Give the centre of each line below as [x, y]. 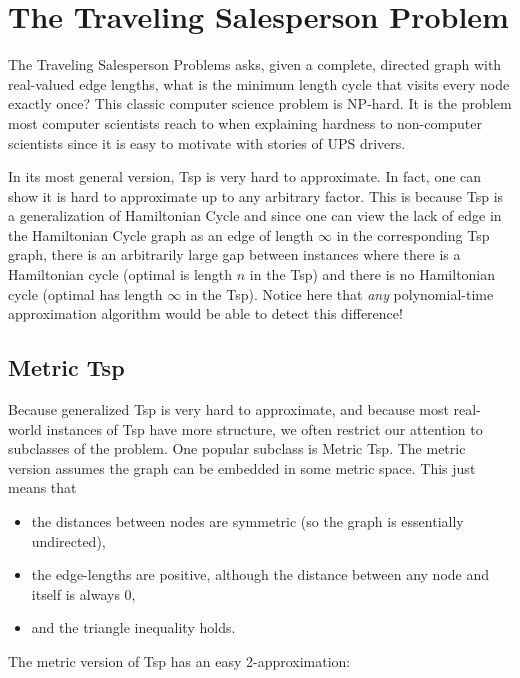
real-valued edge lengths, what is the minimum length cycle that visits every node [259, 83]
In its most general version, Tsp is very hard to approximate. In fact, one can [245, 176]
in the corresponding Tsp [413, 234]
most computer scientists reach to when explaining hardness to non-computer [245, 122]
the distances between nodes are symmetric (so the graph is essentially [247, 521]
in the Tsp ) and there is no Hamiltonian [372, 274]
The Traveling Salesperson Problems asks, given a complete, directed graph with [255, 64]
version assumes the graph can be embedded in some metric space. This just [242, 467]
